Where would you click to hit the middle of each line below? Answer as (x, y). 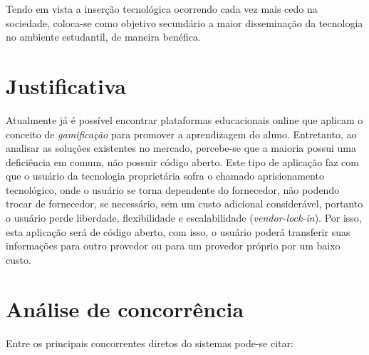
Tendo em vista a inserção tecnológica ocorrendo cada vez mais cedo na (162, 9)
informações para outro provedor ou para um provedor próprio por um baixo (173, 246)
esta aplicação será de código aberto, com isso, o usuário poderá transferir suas (178, 231)
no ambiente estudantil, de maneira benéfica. (103, 37)
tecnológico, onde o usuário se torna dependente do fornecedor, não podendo (173, 189)
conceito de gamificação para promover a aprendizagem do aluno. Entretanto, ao (181, 134)
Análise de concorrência (125, 308)
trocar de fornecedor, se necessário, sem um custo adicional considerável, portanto (184, 204)
